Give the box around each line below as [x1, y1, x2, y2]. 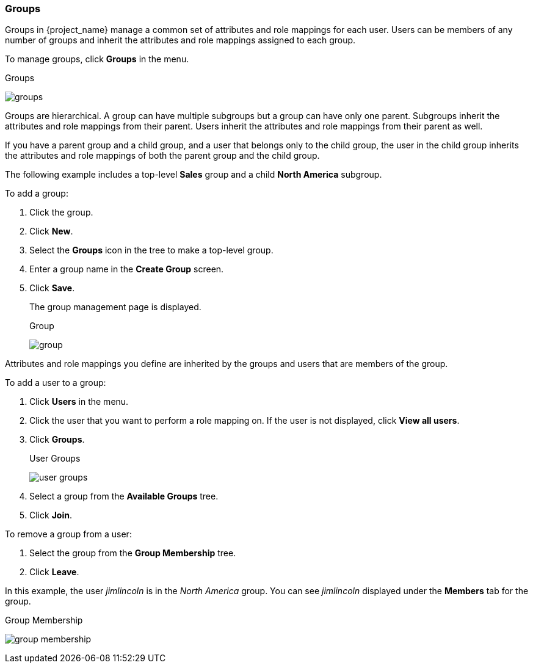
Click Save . [29, 283, 75, 294]
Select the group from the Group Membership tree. [29, 548, 236, 559]
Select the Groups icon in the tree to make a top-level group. [29, 245, 274, 256]
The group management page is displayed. [29, 302, 201, 313]
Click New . [29, 226, 73, 237]
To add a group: [5, 188, 68, 199]
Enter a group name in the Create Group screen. [29, 264, 224, 275]
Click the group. [29, 207, 93, 218]
